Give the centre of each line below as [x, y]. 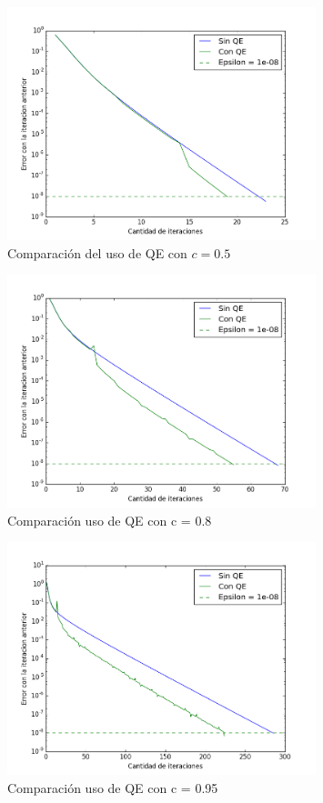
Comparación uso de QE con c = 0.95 [113, 787]
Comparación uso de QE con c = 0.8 [110, 520]
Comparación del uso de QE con [97, 252]
